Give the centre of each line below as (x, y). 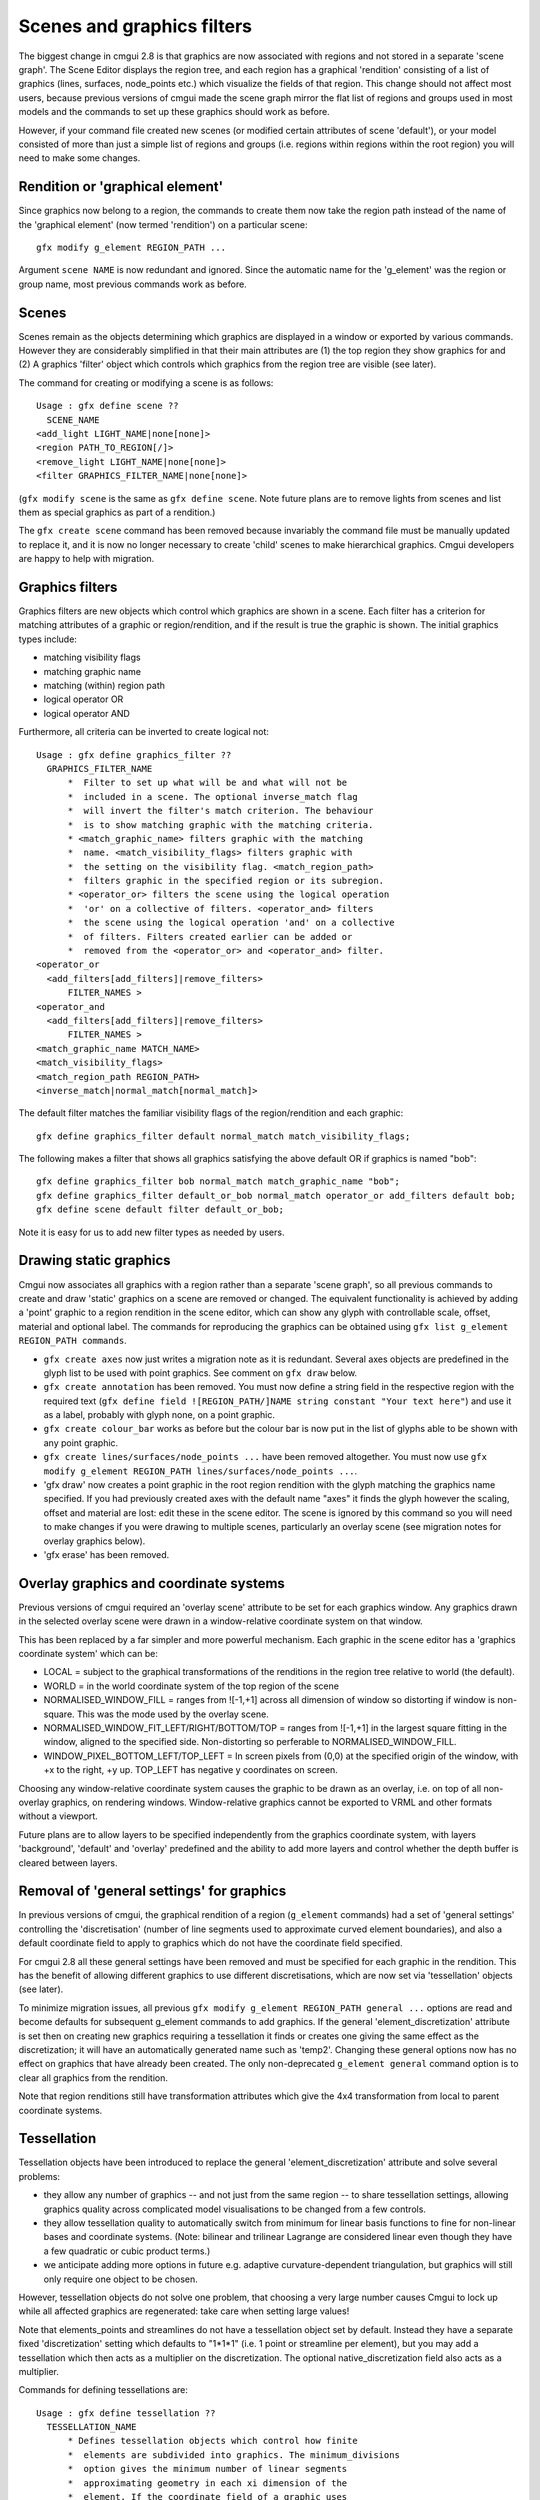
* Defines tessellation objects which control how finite (213, 2441)
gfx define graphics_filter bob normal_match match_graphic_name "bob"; (218, 1181)
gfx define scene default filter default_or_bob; (160, 1209)
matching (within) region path (104, 685)
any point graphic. (81, 1442)
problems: (39, 2176)
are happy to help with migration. (86, 559)
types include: (47, 639)
